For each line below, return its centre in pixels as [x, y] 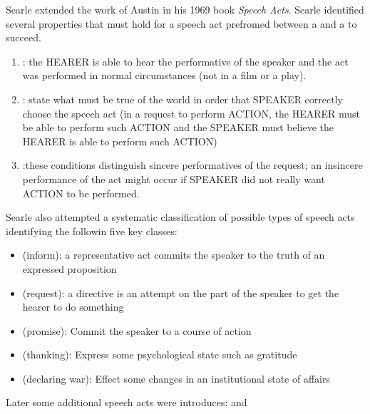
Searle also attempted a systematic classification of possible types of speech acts [180, 217]
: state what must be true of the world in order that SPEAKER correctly [183, 99]
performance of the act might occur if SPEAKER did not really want [174, 178]
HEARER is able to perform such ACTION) [120, 141]
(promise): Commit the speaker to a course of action [137, 330]
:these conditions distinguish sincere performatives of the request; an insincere [192, 165]
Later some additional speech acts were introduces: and [127, 402]
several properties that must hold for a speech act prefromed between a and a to [181, 23]
